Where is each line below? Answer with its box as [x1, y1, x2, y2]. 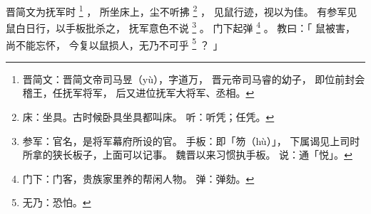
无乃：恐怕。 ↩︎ [22, 195, 91, 210]
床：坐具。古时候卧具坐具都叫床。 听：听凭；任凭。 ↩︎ [22, 109, 275, 124]
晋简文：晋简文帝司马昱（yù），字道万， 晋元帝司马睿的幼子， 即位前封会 [22, 71, 365, 86]
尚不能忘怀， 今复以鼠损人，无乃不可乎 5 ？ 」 [6, 35, 223, 52]
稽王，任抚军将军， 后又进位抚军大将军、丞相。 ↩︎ [22, 85, 255, 100]
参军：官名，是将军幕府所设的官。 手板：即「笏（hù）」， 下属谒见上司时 [22, 133, 360, 148]
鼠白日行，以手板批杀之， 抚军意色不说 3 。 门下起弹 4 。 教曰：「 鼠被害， [6, 18, 356, 35]
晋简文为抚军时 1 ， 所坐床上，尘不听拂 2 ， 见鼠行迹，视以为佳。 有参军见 [6, 2, 357, 18]
